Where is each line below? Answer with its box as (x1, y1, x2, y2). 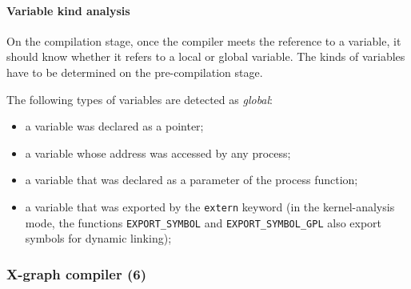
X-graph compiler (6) (6, 263, 146, 283)
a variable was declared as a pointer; (25, 118, 204, 134)
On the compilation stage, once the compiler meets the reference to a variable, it (6, 32, 401, 49)
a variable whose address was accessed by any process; (25, 144, 291, 161)
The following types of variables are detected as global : (6, 90, 273, 107)
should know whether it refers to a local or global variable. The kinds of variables (6, 48, 405, 65)
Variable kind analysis (6, 2, 130, 18)
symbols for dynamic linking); (25, 230, 172, 247)
